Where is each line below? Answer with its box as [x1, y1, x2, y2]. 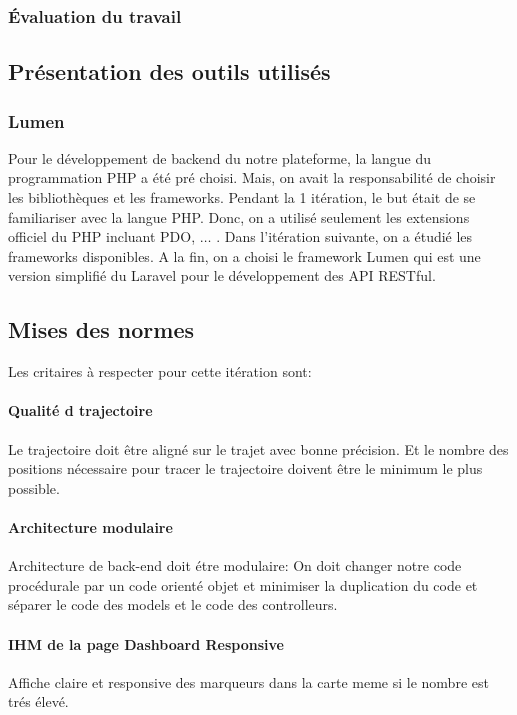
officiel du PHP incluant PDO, [8, 226, 196, 247]
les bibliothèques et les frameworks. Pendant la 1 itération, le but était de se [8, 187, 476, 208]
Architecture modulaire [8, 516, 173, 537]
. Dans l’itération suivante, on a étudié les [216, 226, 473, 247]
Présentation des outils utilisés [8, 56, 331, 87]
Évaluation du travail [8, 3, 182, 28]
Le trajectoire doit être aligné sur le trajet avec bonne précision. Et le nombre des [8, 438, 509, 459]
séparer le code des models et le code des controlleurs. [8, 594, 338, 615]
